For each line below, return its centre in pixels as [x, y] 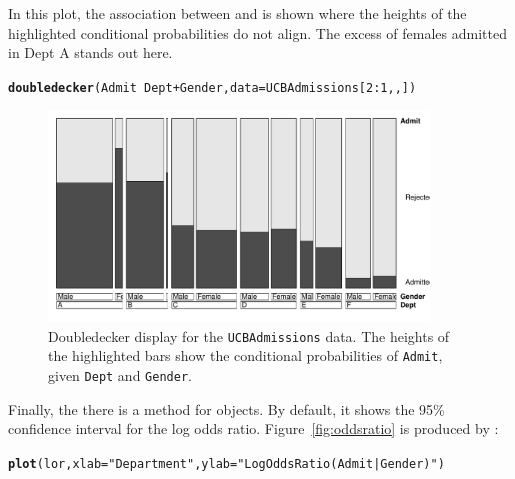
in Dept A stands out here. [90, 52]
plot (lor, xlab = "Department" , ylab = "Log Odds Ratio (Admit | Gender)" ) [226, 463]
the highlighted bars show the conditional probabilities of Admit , [245, 355]
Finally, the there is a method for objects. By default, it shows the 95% [226, 408]
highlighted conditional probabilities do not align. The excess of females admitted [257, 32]
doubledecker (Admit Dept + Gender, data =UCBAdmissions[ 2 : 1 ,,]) [212, 87]
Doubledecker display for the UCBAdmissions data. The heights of [249, 335]
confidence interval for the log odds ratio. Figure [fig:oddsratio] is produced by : [253, 428]
